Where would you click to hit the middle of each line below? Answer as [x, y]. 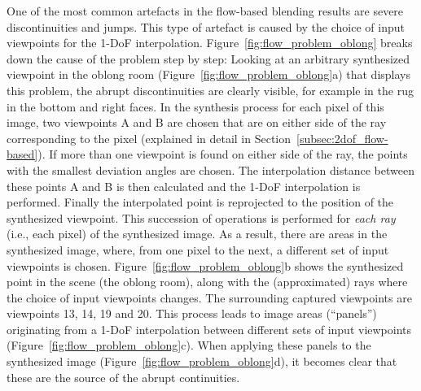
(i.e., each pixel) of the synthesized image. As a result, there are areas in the [197, 234]
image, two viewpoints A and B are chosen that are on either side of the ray [197, 122]
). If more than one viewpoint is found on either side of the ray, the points [223, 154]
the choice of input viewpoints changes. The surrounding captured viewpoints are [209, 297]
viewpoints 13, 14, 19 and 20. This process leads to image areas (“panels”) [192, 313]
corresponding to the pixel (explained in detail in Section [149, 138]
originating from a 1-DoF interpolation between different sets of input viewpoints [209, 329]
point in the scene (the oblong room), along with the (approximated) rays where [207, 282]
